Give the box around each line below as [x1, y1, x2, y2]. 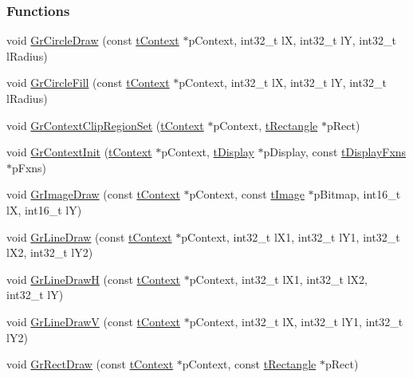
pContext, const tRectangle [182, 356, 317, 372]
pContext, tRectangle [213, 116, 318, 133]
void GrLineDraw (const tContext [6, 228, 172, 245]
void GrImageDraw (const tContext [6, 186, 180, 203]
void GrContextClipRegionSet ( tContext [6, 116, 204, 133]
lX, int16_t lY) [6, 201, 82, 218]
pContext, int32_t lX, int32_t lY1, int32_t [189, 313, 403, 329]
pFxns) [12, 159, 47, 175]
